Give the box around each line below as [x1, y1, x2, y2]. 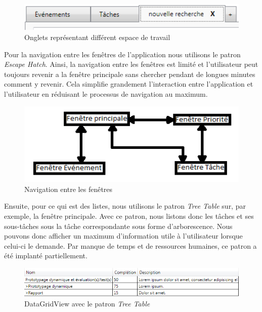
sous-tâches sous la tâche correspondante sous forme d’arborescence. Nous [4, 220, 233, 231]
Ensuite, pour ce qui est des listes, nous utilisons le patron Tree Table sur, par [4, 201, 246, 211]
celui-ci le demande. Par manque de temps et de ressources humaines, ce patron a [4, 240, 257, 251]
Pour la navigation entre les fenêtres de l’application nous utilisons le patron [4, 49, 241, 59]
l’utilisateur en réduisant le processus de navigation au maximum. [4, 88, 208, 99]
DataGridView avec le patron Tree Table [24, 298, 150, 308]
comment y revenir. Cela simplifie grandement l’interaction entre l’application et [4, 79, 253, 89]
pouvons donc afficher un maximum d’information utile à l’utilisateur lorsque [4, 230, 243, 241]
